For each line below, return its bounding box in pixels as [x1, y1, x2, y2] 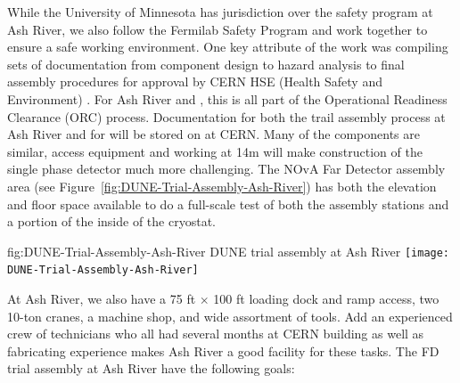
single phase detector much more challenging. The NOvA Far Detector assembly [7, 159, 446, 178]
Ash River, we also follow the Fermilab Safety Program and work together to [7, 20, 428, 38]
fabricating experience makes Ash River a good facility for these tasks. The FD [7, 341, 439, 360]
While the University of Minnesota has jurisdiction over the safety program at [7, 3, 433, 20]
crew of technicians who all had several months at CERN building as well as [7, 324, 424, 343]
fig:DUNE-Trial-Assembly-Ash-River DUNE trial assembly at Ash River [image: [7, 241, 450, 260]
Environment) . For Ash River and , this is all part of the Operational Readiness [7, 89, 448, 108]
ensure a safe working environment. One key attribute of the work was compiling [7, 37, 448, 56]
